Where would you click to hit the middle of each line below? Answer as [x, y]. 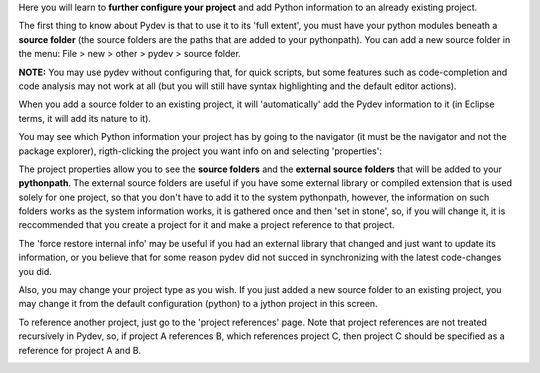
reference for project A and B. [80, 350]
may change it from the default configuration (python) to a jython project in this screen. [198, 304]
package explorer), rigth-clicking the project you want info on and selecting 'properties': [200, 151]
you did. [35, 271]
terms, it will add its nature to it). [85, 118]
